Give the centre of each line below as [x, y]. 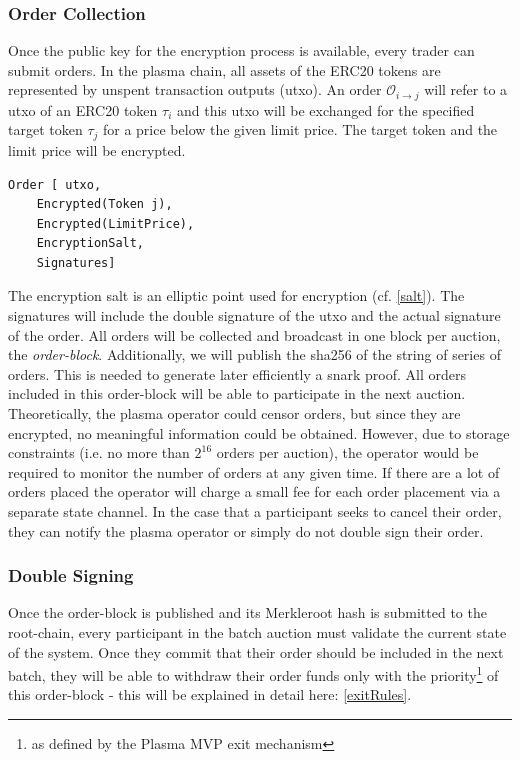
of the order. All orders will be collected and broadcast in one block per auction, [254, 334]
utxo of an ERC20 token [83, 109]
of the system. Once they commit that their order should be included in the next [256, 651]
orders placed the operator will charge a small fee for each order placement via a [254, 491]
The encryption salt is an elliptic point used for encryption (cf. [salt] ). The [236, 295]
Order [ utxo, [55, 184]
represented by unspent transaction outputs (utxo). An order [195, 89]
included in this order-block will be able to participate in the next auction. [237, 393]
